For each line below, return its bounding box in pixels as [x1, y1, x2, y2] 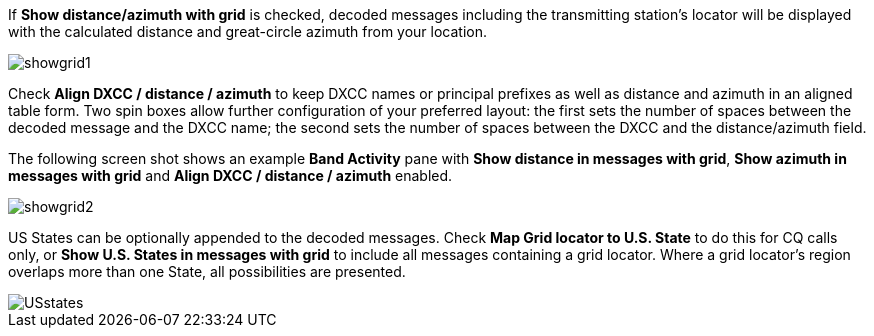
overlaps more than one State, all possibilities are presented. [8, 263, 406, 280]
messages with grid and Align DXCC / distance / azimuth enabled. [8, 167, 453, 184]
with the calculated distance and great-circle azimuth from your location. [8, 23, 488, 40]
